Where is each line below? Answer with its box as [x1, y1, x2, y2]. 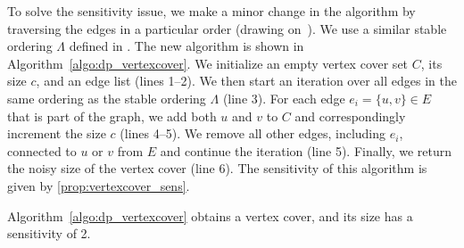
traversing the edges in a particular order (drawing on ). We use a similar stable [7, 19, 447, 37]
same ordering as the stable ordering [7, 88, 206, 107]
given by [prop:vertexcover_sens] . [7, 176, 190, 194]
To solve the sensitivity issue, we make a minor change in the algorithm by [7, 2, 416, 20]
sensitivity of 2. [7, 224, 91, 243]
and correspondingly [294, 106, 406, 125]
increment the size [7, 124, 106, 143]
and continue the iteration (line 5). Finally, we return [160, 141, 452, 160]
